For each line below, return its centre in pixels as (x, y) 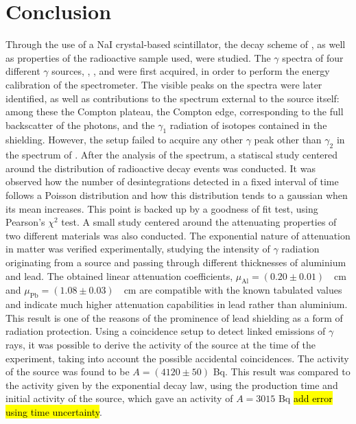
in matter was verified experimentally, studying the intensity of (138, 249)
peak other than (288, 140)
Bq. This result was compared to (282, 372)
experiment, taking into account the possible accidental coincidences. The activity (177, 358)
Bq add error (305, 398)
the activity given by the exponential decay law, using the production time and (172, 385)
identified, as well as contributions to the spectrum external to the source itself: (173, 98)
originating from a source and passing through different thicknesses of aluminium (176, 262)
